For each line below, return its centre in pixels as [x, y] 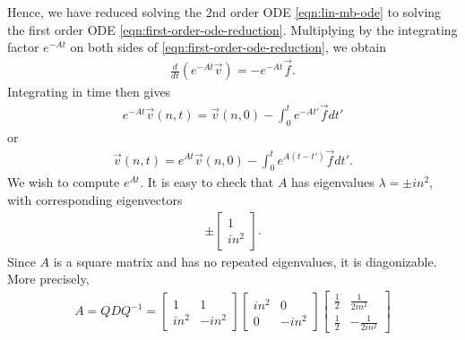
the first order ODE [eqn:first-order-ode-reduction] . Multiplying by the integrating [232, 29]
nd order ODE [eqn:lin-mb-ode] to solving [327, 12]
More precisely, [48, 279]
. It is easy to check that [207, 182]
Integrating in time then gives [89, 92]
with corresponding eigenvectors [95, 199]
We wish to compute [64, 182]
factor [23, 47]
